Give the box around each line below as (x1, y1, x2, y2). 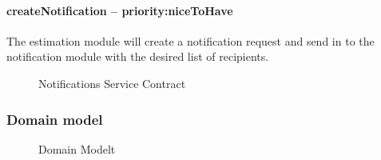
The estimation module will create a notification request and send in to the (6, 32, 375, 49)
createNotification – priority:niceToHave (6, 2, 233, 18)
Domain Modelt (38, 140, 116, 157)
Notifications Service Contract (38, 74, 186, 91)
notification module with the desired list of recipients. (6, 48, 269, 65)
